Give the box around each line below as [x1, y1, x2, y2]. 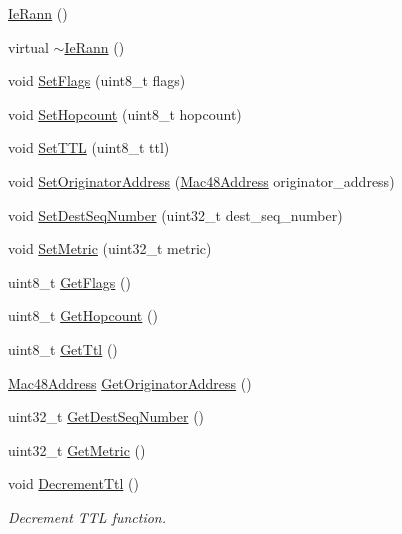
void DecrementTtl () [8, 473, 139, 494]
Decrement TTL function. [8, 506, 167, 527]
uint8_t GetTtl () [8, 338, 118, 359]
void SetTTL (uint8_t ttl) [8, 137, 170, 158]
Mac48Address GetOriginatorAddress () [8, 372, 252, 393]
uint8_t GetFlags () [8, 271, 131, 292]
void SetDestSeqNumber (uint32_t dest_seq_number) [8, 204, 343, 225]
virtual [8, 36, 49, 57]
